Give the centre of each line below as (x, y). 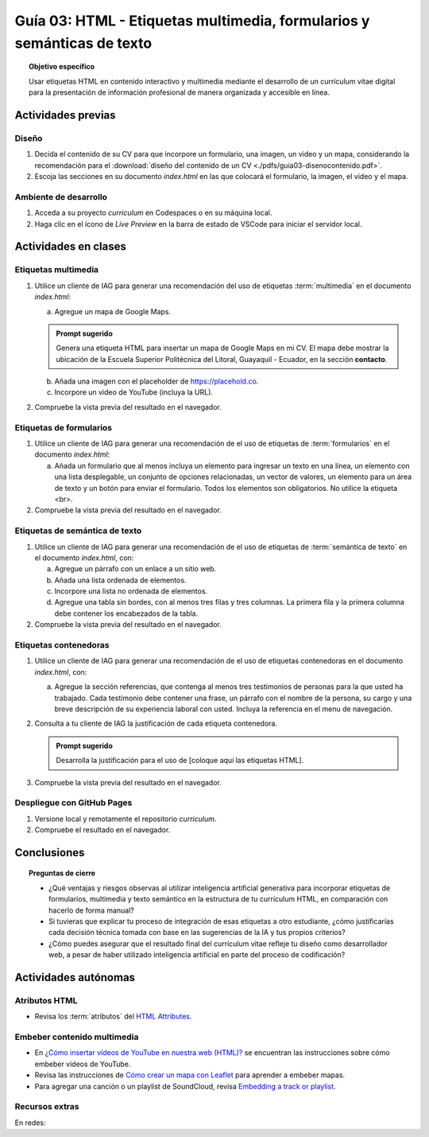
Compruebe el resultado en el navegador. (102, 830)
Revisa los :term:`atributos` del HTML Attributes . (113, 1016)
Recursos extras (47, 1107)
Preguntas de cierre (62, 873)
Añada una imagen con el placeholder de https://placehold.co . (157, 381)
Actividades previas (65, 115)
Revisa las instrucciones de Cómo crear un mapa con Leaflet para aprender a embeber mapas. (190, 1075)
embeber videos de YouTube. (83, 1064)
